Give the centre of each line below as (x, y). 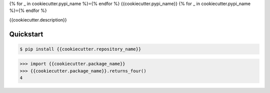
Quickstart (26, 34)
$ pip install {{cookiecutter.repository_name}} (80, 49)
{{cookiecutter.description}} (38, 19)
